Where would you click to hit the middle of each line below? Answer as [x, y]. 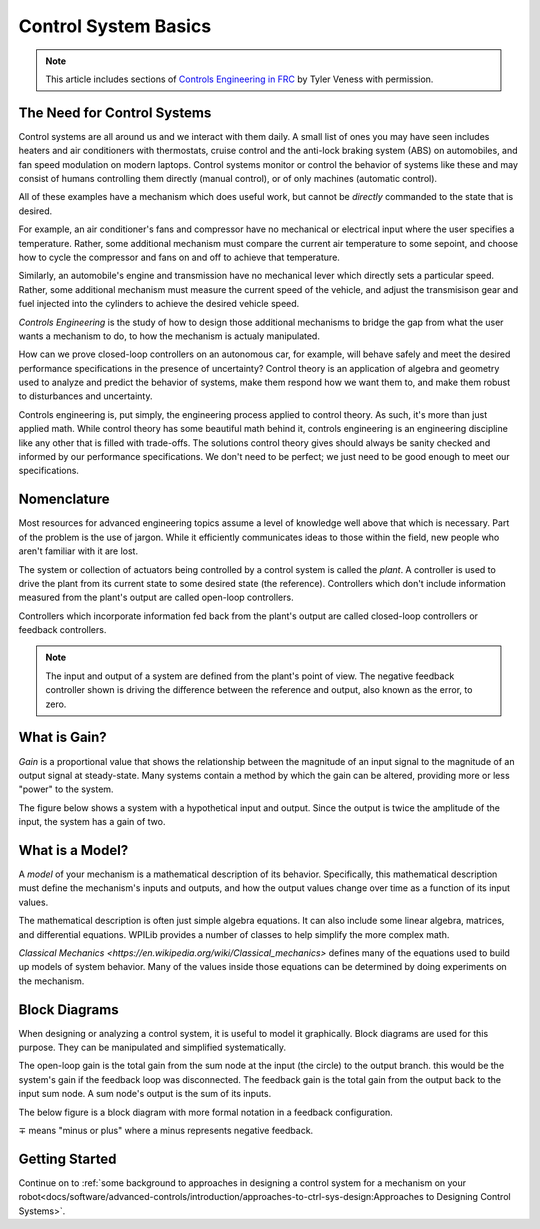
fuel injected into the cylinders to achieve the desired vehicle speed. [159, 304]
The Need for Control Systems [115, 112]
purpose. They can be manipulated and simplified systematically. [152, 1047]
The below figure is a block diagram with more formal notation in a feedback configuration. [206, 1112]
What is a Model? [73, 850]
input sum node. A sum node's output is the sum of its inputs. [145, 1094]
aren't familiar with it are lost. [78, 551]
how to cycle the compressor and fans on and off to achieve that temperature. [179, 257]
